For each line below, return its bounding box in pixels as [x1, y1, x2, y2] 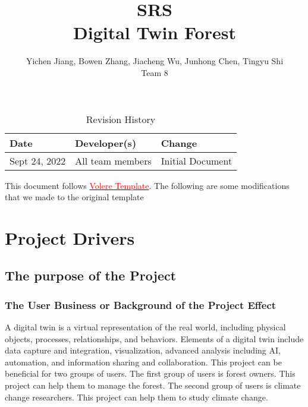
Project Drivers [5, 225, 135, 250]
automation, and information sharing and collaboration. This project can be [5, 355, 282, 368]
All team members [75, 153, 152, 168]
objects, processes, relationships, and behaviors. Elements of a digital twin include [5, 332, 304, 345]
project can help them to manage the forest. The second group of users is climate [5, 379, 301, 392]
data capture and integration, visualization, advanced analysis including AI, [5, 344, 281, 356]
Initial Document [161, 153, 232, 168]
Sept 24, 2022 [10, 153, 66, 168]
